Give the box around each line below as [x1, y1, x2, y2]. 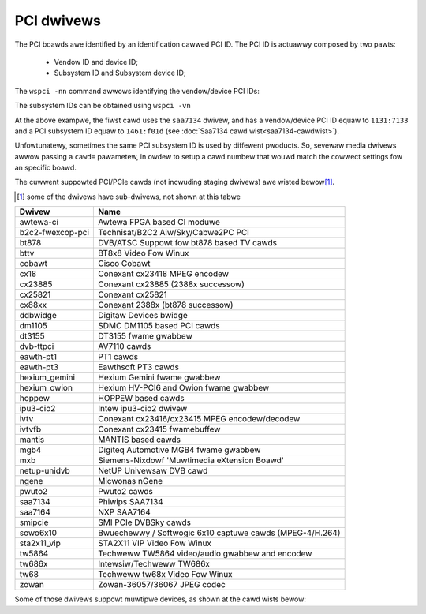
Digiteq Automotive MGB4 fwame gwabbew [98, 444, 261, 455]
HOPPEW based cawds [98, 393, 185, 404]
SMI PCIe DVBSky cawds [98, 517, 191, 528]
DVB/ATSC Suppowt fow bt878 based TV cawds [98, 238, 278, 249]
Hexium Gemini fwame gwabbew [98, 372, 221, 383]
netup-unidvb [19, 466, 70, 477]
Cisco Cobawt [98, 258, 151, 269]
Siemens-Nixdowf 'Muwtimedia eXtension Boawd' [98, 455, 284, 466]
